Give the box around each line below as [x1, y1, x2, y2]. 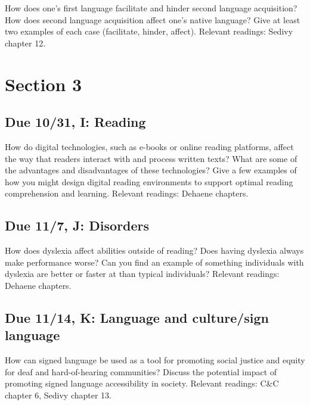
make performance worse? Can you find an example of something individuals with [5, 256, 304, 268]
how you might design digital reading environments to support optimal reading [5, 175, 293, 188]
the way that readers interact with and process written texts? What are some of [5, 152, 297, 164]
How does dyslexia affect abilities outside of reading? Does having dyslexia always [5, 244, 304, 257]
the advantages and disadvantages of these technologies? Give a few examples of [5, 164, 297, 176]
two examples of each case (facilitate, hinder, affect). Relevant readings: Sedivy [5, 25, 293, 38]
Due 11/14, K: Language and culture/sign [5, 308, 269, 326]
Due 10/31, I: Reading [5, 113, 146, 131]
